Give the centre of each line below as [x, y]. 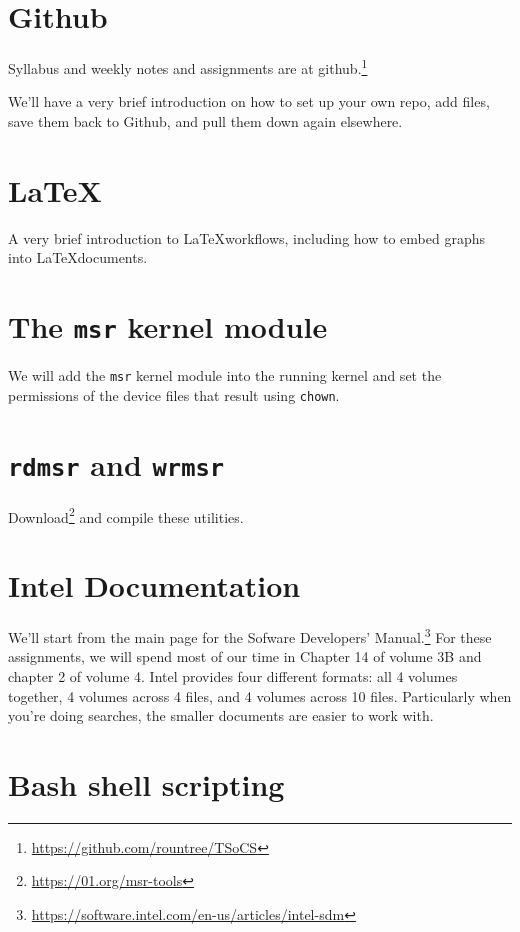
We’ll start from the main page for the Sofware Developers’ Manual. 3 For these [250, 635]
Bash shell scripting [146, 783]
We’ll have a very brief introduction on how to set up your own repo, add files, [249, 101]
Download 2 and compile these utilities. [126, 515]
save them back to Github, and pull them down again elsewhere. [205, 120]
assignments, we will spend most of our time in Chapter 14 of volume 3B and [245, 656]
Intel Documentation [154, 585]
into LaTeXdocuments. [78, 257]
